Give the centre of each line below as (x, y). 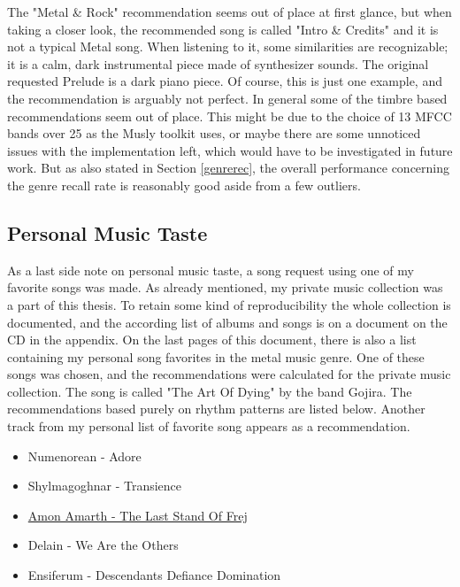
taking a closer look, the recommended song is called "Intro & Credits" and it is (223, 29)
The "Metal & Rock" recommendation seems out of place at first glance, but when (230, 12)
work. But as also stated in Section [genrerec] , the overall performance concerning (229, 168)
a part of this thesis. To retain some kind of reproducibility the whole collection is (229, 304)
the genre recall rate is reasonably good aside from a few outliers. (184, 185)
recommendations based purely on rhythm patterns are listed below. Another (216, 409)
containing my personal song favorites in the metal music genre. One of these (216, 356)
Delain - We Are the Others (103, 545)
